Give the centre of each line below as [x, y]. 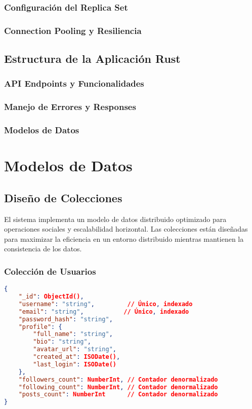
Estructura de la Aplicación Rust [92, 59]
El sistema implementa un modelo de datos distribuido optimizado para [115, 219]
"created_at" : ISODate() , [77, 357]
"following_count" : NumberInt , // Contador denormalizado [118, 387]
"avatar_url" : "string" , [75, 349]
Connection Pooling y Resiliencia [73, 30]
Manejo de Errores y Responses [70, 107]
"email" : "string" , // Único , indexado [104, 311]
